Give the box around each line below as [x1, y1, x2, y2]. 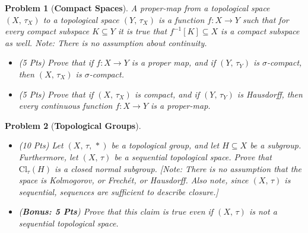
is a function [158, 13, 205, 25]
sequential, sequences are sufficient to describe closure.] [18, 185, 218, 198]
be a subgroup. [250, 139, 301, 151]
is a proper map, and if [131, 56, 216, 69]
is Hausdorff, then [237, 88, 303, 100]
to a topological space [43, 13, 119, 25]
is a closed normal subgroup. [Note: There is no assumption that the [54, 162, 302, 174]
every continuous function [18, 99, 113, 112]
